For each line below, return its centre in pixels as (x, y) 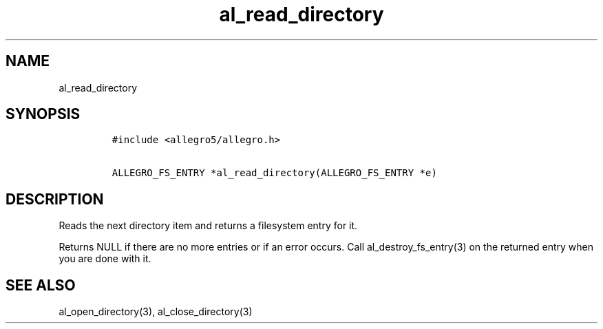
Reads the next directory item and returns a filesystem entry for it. (208, 226)
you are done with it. (105, 259)
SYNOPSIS (43, 114)
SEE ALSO (41, 285)
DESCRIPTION (55, 199)
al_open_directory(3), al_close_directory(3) (156, 312)
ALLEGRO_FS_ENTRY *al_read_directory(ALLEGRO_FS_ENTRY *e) (274, 173)
